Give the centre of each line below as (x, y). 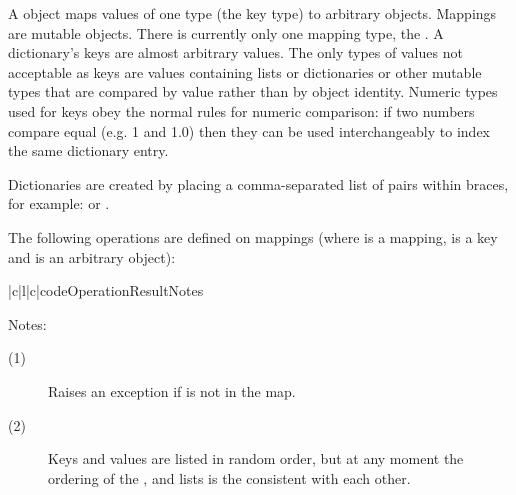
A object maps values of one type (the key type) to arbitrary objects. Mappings (252, 13)
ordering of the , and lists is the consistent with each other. (229, 477)
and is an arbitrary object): (92, 256)
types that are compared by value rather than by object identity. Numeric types (253, 91)
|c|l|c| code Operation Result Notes (106, 290)
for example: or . (59, 203)
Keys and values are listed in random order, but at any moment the (256, 458)
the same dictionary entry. (88, 150)
